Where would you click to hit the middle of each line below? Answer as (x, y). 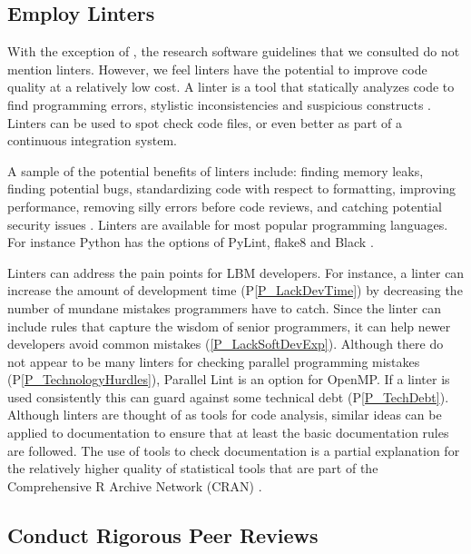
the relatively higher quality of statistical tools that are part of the (193, 468)
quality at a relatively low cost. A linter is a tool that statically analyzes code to (231, 87)
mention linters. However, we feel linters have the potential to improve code (217, 69)
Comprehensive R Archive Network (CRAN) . (135, 485)
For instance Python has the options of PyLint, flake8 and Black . (191, 242)
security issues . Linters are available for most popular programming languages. (228, 224)
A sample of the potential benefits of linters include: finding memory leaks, (216, 170)
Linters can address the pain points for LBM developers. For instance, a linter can (236, 272)
